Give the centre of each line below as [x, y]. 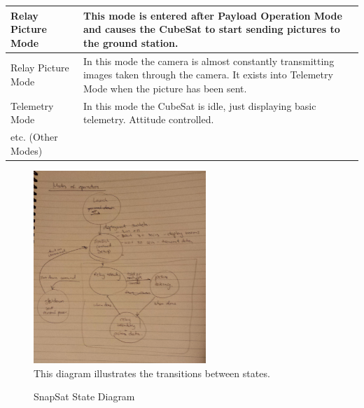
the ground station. [131, 42]
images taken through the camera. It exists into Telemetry [208, 75]
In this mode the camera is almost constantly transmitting [209, 61]
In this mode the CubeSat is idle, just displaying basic [199, 105]
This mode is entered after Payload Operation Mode [212, 15]
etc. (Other [34, 136]
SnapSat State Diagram [84, 396]
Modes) [27, 150]
